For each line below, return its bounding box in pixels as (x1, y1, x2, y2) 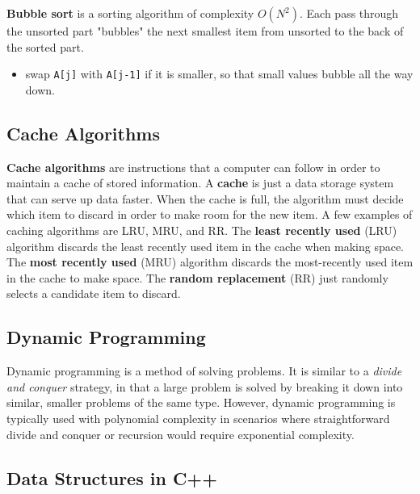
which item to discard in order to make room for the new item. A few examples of (6, 206, 413, 223)
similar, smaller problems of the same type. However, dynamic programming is (6, 394, 396, 411)
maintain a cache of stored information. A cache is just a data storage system (6, 174, 394, 191)
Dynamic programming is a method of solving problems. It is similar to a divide (6, 362, 402, 379)
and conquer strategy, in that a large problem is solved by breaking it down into (6, 378, 403, 395)
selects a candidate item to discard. (6, 285, 181, 302)
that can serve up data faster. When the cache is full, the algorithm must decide (6, 190, 404, 207)
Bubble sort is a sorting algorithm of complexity (6, 5, 254, 21)
